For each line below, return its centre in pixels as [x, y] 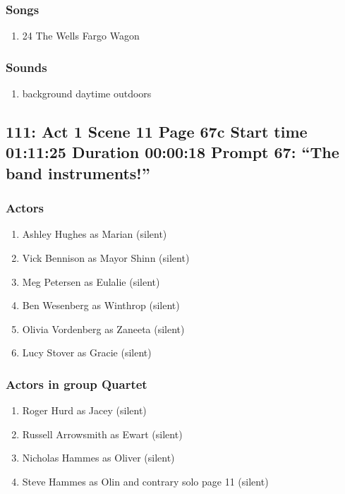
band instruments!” [78, 173]
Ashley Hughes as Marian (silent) [95, 234]
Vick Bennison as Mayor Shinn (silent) [106, 258]
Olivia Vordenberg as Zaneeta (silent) [103, 329]
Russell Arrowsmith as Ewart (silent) [102, 434]
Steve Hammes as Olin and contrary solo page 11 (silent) [145, 481]
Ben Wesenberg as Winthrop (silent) [101, 305]
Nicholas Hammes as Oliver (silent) [98, 458]
